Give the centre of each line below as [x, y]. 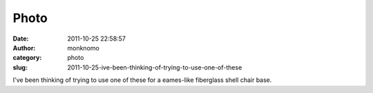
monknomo [83, 48]
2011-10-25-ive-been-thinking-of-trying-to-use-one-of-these [155, 67]
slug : [20, 67]
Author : [24, 48]
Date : [21, 39]
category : [27, 58]
